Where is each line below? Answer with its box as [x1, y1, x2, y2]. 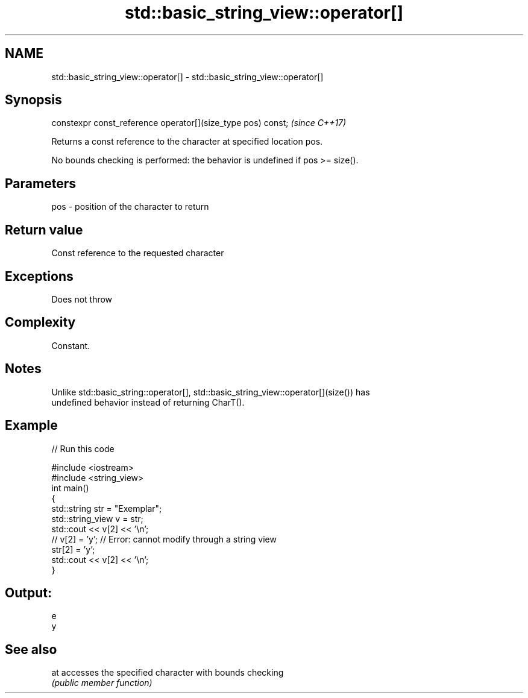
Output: [5, 585, 52, 600]
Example [5, 418, 58, 433]
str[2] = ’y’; [51, 544, 95, 555]
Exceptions [5, 268, 74, 284]
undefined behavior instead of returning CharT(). [51, 397, 245, 407]
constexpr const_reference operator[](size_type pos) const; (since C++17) [51, 118, 347, 128]
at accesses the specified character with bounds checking [51, 667, 284, 678]
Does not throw [51, 294, 113, 304]
